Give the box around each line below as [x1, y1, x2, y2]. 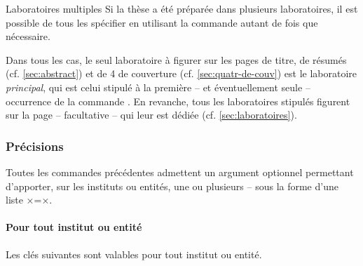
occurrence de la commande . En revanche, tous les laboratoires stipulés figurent [6, 93, 350, 108]
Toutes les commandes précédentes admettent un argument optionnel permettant [6, 164, 354, 179]
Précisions [6, 137, 64, 154]
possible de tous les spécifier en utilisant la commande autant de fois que [6, 15, 318, 29]
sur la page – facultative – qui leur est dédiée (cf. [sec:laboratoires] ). [6, 107, 297, 122]
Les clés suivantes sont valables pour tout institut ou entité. [6, 246, 262, 261]
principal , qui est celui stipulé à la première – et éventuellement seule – [6, 79, 310, 94]
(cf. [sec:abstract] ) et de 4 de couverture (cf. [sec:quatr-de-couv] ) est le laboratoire [6, 66, 357, 81]
